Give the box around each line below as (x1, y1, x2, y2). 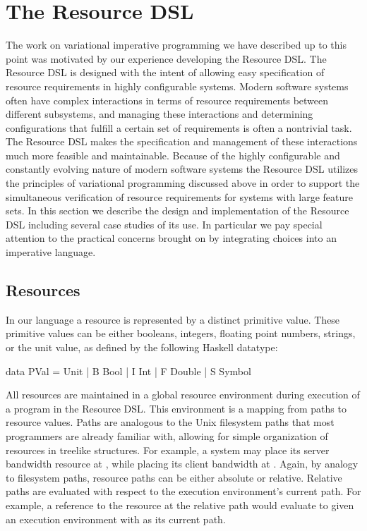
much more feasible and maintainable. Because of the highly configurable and (6, 147, 340, 162)
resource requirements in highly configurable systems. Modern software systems (6, 78, 349, 93)
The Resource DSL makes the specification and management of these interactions (6, 134, 358, 149)
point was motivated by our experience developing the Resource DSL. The (6, 51, 327, 66)
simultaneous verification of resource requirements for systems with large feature (6, 189, 353, 204)
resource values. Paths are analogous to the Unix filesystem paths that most (6, 415, 335, 429)
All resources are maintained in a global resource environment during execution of (6, 387, 360, 402)
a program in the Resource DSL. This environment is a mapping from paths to (6, 401, 347, 415)
